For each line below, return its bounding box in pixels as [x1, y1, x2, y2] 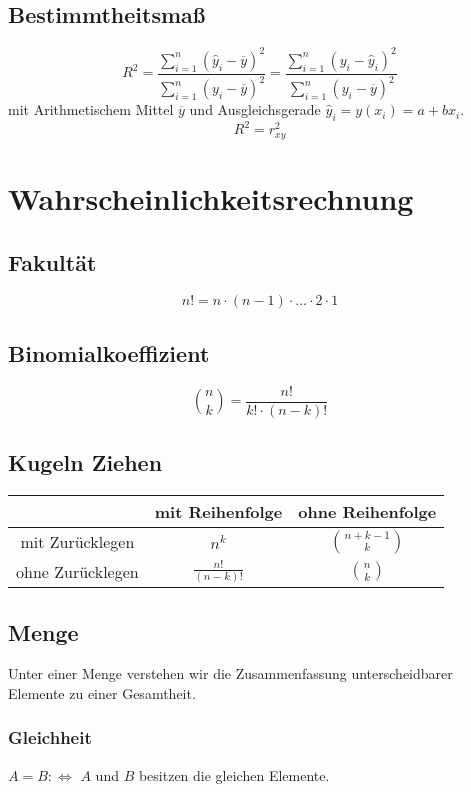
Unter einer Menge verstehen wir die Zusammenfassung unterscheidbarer [8, 663, 453, 684]
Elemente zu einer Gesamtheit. [8, 682, 196, 703]
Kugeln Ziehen [8, 447, 163, 478]
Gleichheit [8, 725, 92, 750]
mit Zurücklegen [20, 530, 135, 554]
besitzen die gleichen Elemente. [138, 764, 330, 785]
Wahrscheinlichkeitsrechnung [8, 178, 414, 219]
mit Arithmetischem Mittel [8, 99, 174, 120]
